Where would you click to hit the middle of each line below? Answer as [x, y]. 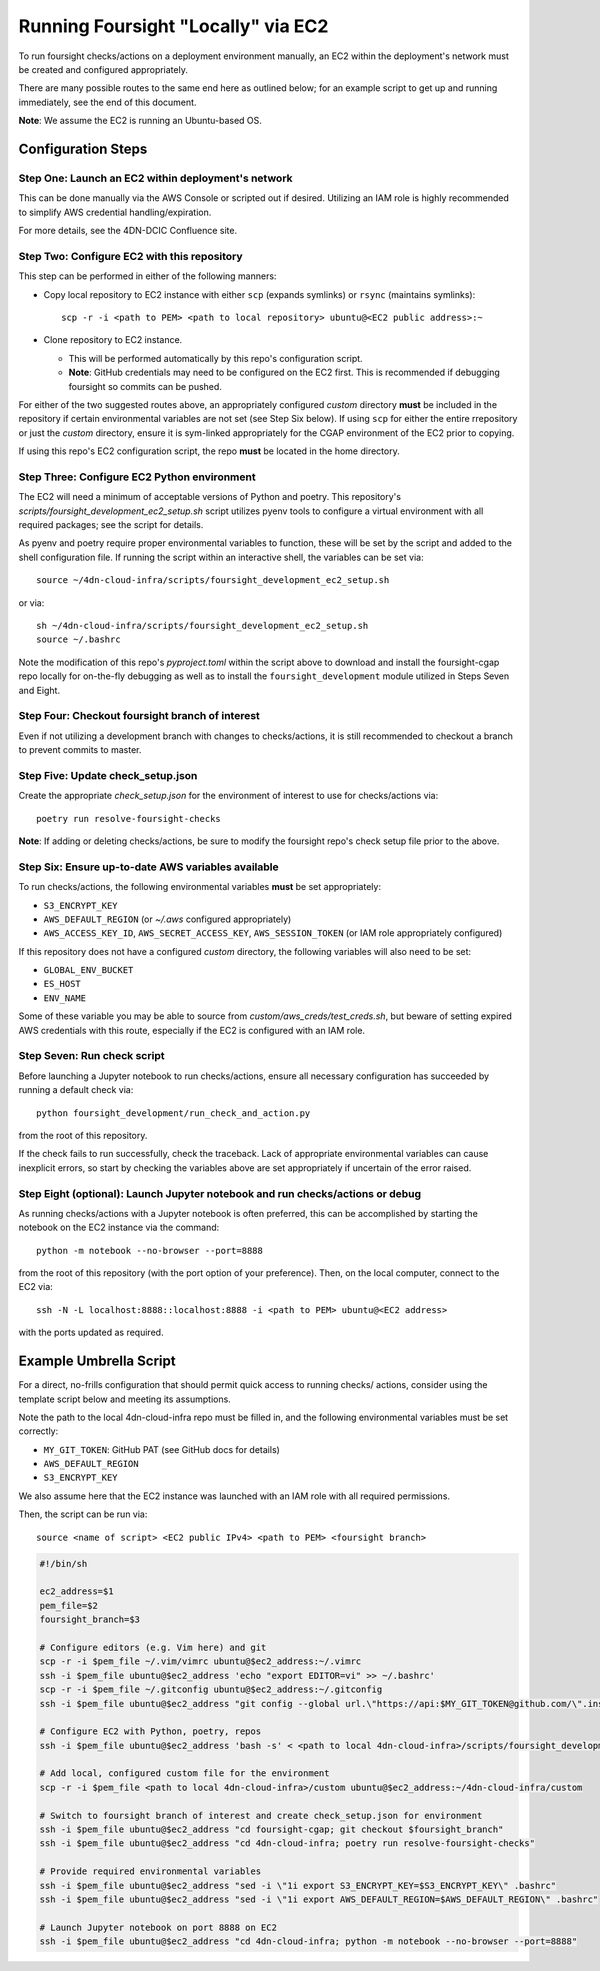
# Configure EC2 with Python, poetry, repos [150, 1731]
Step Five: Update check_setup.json [108, 775]
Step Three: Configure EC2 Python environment [137, 477]
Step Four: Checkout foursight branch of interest [139, 716]
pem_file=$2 [69, 1605]
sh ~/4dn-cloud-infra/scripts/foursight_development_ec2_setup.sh [202, 625]
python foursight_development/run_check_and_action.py [173, 1113]
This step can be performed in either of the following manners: [147, 276]
